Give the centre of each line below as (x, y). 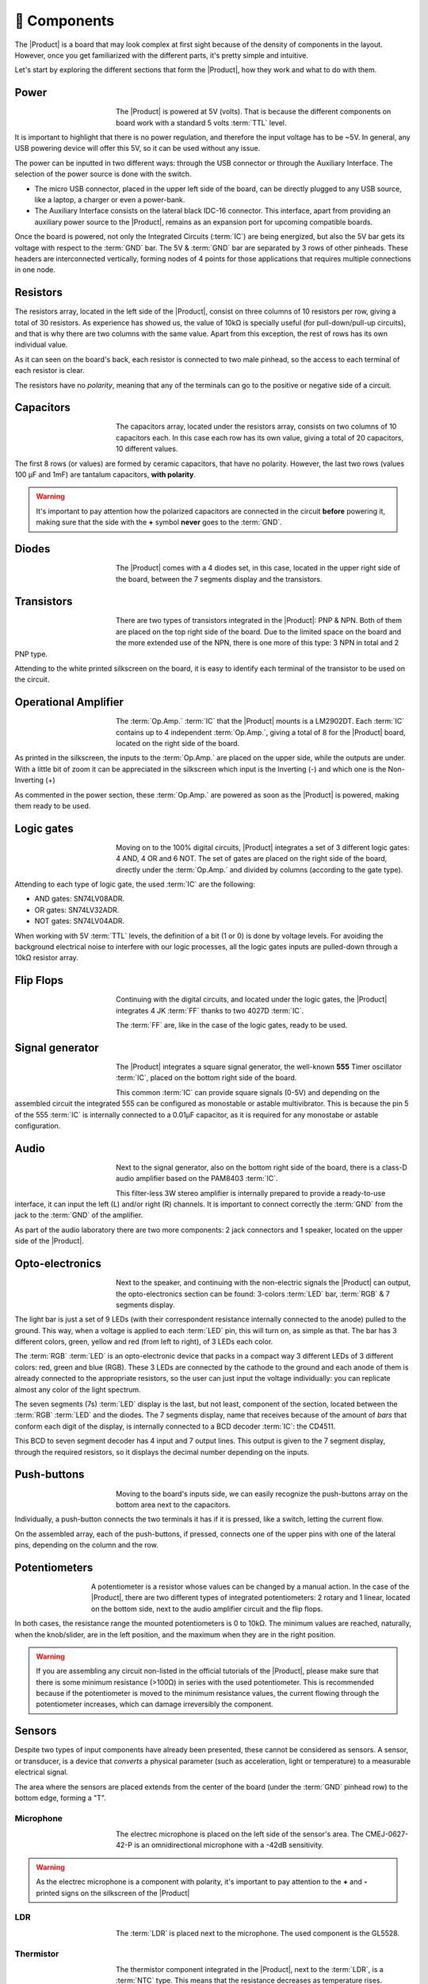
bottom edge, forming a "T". (60, 1798)
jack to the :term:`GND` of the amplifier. (79, 1215)
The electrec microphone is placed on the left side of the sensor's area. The (240, 1834)
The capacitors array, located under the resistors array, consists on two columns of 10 (256, 427)
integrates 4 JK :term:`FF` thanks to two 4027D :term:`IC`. (210, 1010)
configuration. (38, 1125)
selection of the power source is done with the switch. (103, 174)
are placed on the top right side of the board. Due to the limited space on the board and (259, 632)
